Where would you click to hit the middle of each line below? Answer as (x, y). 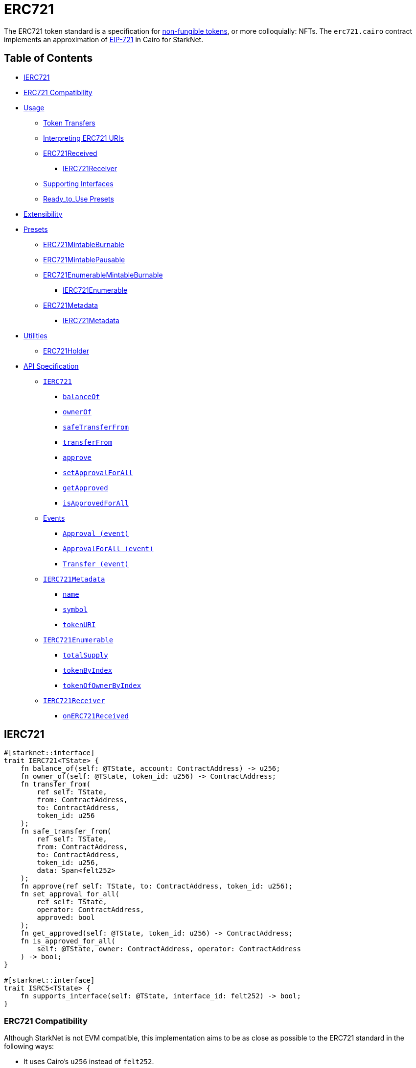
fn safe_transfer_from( (66, 831)
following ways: (29, 1046)
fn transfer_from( (56, 784)
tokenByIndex (88, 670)
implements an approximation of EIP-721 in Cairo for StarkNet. (104, 39)
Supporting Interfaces (78, 183)
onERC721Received (96, 716)
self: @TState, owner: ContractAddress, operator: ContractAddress (169, 949)
